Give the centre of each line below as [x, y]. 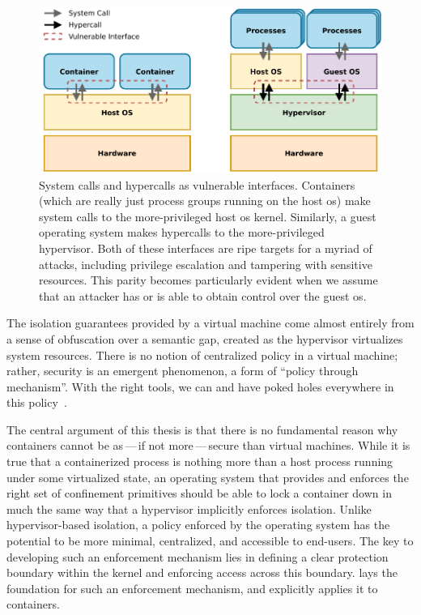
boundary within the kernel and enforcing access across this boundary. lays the [202, 572]
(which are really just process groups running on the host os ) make [205, 201]
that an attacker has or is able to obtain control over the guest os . [203, 295]
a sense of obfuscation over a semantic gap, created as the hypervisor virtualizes [205, 338]
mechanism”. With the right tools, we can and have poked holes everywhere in [200, 386]
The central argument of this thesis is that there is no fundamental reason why [202, 429]
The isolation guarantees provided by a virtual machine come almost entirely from [210, 323]
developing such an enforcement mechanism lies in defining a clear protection [198, 556]
